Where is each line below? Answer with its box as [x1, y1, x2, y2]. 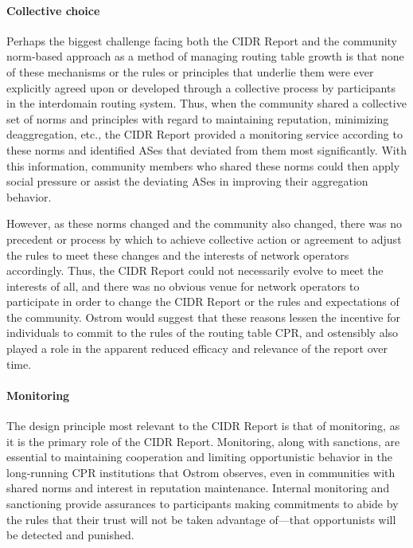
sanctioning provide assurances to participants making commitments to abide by [6, 495, 399, 512]
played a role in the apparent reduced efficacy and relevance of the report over [6, 340, 388, 357]
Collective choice [6, 2, 100, 18]
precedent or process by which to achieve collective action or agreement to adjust [6, 230, 402, 247]
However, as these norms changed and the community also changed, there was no [6, 215, 403, 232]
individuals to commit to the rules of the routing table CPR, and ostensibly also [6, 324, 399, 341]
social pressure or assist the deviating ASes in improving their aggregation [6, 173, 368, 190]
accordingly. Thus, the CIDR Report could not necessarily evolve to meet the [6, 262, 384, 279]
